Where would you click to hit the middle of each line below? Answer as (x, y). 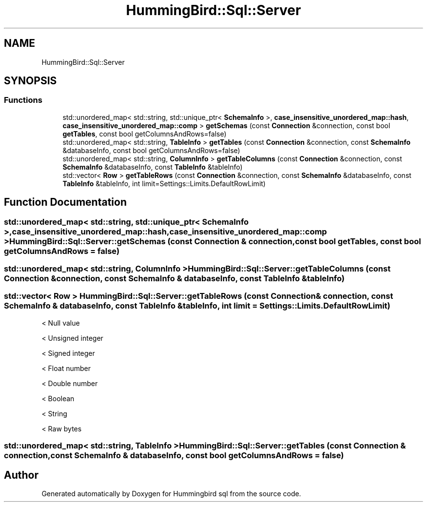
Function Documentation (65, 202)
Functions (23, 100)
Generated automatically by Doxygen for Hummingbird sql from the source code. (171, 494)
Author (21, 475)
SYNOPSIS (30, 81)
